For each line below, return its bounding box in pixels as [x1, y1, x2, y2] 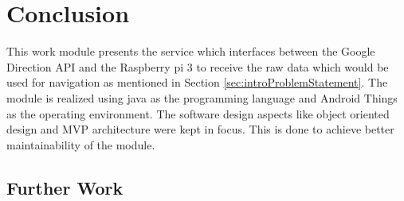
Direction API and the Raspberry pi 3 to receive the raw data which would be [6, 58, 389, 75]
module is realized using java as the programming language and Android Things [6, 89, 398, 106]
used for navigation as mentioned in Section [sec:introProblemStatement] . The [6, 74, 388, 91]
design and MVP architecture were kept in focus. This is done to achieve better [6, 121, 394, 137]
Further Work [6, 175, 124, 199]
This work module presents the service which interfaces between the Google [6, 43, 375, 60]
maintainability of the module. [6, 136, 155, 153]
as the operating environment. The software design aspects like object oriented [6, 105, 390, 122]
